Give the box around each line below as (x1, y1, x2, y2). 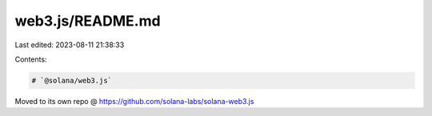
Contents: (14, 54, 47, 64)
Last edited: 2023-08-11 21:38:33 (14, 40, 125, 50)
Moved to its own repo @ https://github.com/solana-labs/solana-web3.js (14, 96, 254, 106)
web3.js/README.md (14, 12, 161, 30)
